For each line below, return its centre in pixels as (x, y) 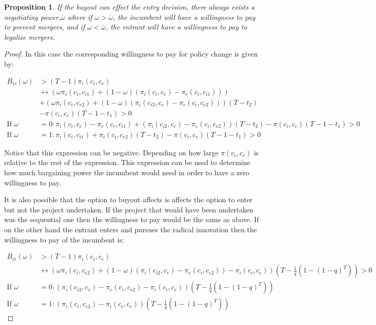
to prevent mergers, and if (45, 27)
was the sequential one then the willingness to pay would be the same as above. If (132, 219)
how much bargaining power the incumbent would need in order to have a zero (127, 172)
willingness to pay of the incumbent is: (64, 239)
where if (80, 17)
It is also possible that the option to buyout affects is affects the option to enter (128, 199)
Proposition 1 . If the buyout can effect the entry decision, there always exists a (129, 7)
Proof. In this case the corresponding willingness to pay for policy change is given (131, 54)
